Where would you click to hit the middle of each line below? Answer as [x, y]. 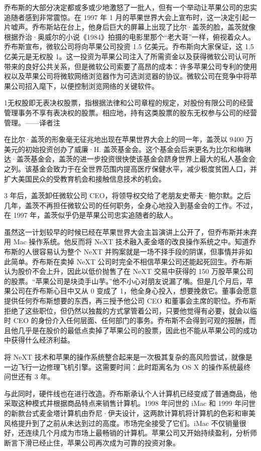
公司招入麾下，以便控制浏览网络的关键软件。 [85, 86]
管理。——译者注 [32, 122]
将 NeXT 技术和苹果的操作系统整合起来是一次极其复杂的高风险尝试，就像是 [128, 357]
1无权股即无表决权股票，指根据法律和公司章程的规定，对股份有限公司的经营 [129, 103]
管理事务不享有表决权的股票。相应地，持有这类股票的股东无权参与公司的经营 [130, 112]
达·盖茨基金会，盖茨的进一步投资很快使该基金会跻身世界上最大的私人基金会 [130, 159]
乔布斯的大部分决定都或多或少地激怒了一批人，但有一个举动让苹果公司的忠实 [130, 7]
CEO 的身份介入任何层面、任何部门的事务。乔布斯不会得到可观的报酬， [131, 320]
